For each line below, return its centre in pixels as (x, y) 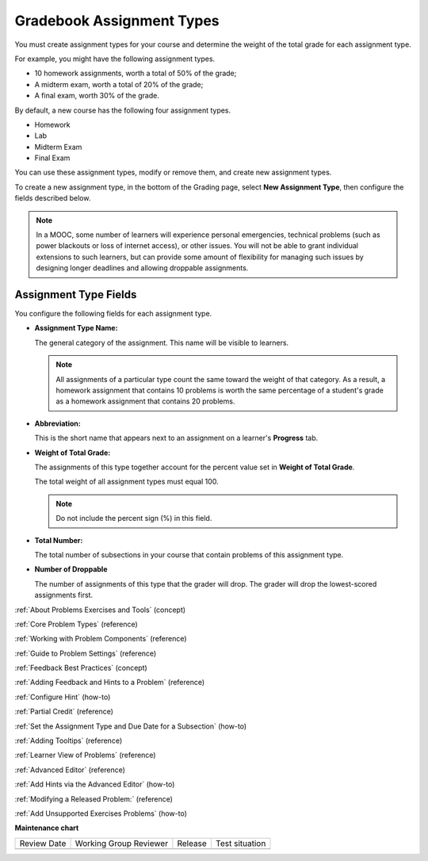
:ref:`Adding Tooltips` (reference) (69, 740)
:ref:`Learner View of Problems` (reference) (85, 755)
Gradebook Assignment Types (117, 21)
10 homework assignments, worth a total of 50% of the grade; (136, 73)
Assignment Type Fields (76, 295)
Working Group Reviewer (122, 843)
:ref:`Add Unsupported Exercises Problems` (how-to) (101, 813)
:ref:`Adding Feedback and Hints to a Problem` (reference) (110, 683)
